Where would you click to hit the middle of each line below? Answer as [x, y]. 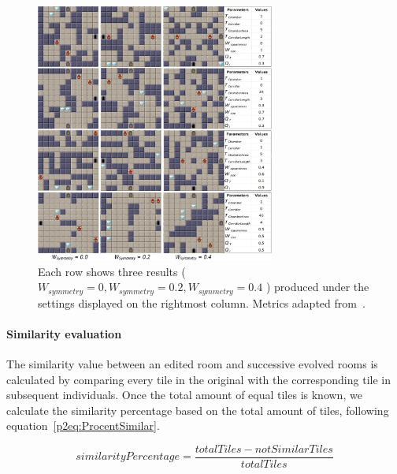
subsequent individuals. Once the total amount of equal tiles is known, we [184, 395]
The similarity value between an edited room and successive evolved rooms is [192, 363]
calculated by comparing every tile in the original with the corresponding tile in [198, 379]
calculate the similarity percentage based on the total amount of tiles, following [198, 410]
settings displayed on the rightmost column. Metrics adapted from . [202, 302]
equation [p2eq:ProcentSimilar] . [83, 425]
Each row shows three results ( [112, 271]
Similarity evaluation [64, 333]
